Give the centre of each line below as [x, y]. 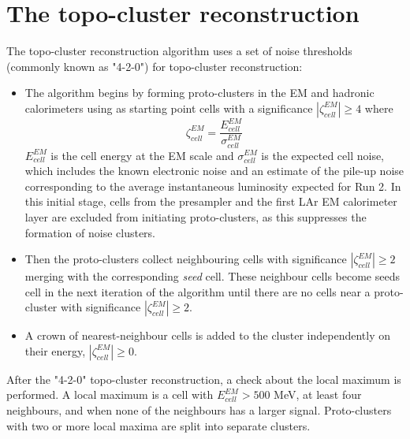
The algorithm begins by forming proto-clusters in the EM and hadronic [199, 93]
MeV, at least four [318, 394]
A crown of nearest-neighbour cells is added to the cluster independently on [208, 335]
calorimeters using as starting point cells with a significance [169, 108]
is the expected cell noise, [323, 155]
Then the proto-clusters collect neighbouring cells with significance [186, 259]
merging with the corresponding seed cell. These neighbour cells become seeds [212, 276]
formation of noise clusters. [90, 232]
